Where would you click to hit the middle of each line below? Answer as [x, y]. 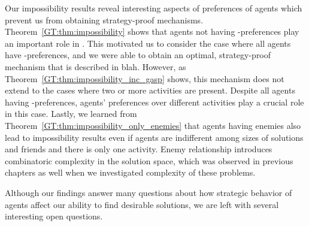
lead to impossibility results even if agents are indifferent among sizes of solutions [154, 137]
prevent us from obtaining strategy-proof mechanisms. [104, 19]
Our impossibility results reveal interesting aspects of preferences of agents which [154, 8]
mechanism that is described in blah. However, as [96, 66]
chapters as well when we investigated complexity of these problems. [130, 172]
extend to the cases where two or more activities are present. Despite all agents [150, 90]
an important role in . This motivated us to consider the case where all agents [148, 43]
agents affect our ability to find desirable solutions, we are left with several [142, 204]
